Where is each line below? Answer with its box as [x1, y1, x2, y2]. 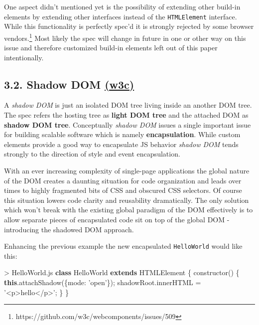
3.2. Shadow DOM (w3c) [4, 76, 134, 92]
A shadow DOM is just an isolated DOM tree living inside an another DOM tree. [4, 100, 252, 110]
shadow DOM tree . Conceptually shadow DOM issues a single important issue [4, 119, 251, 130]
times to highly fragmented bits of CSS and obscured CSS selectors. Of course [4, 185, 242, 195]
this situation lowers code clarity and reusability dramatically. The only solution [4, 194, 249, 205]
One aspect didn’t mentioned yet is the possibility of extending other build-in [4, 1, 241, 11]
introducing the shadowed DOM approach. [4, 224, 134, 234]
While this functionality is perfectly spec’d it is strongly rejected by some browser [4, 21, 254, 31]
